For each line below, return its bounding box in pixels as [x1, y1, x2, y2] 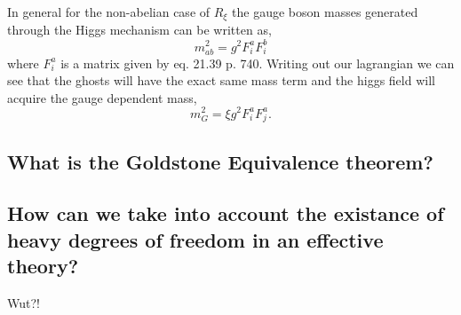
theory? [7, 252, 79, 280]
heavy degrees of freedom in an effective [7, 225, 384, 253]
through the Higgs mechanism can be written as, [7, 20, 272, 39]
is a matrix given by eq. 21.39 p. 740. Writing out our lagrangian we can [60, 53, 455, 72]
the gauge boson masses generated [232, 3, 418, 20]
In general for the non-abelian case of [7, 3, 211, 20]
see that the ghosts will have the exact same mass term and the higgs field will [7, 71, 435, 90]
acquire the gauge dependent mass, [7, 88, 197, 106]
